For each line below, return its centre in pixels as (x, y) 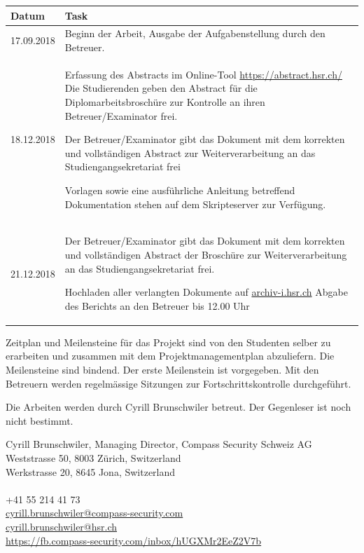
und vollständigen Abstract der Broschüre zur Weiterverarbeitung (206, 254)
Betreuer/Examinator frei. (121, 115)
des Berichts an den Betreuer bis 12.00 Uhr (157, 305)
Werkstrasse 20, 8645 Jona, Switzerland (91, 471)
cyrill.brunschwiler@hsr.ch (62, 526)
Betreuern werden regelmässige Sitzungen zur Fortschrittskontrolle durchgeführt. (178, 383)
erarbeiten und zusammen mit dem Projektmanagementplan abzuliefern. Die (170, 356)
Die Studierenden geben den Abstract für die (161, 88)
